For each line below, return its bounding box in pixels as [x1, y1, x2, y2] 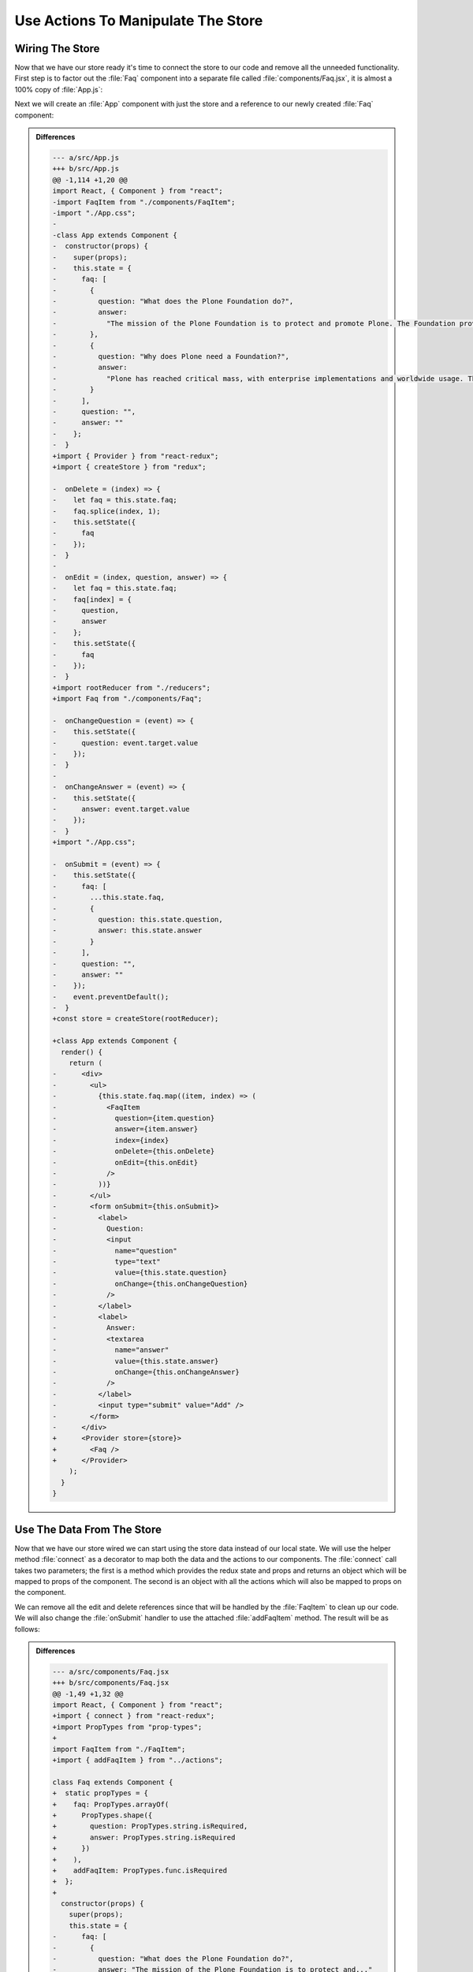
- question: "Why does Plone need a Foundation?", [52, 352, 290, 361]
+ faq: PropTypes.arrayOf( [52, 1799, 169, 1809]
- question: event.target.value [52, 738, 199, 747]
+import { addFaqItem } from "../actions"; [52, 1756, 224, 1765]
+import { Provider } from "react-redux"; [52, 451, 219, 461]
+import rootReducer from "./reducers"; [52, 683, 210, 692]
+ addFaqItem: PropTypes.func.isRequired [52, 1866, 228, 1875]
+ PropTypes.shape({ [52, 1810, 153, 1820]
